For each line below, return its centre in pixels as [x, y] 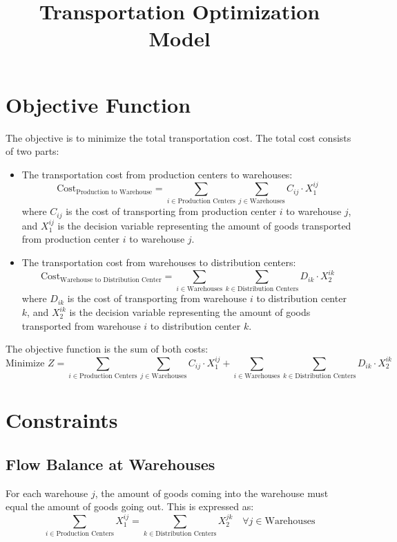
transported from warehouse [81, 325]
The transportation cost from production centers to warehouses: [157, 174]
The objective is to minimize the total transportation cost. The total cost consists [178, 137]
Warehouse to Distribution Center [111, 280]
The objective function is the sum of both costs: [107, 349]
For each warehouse [47, 493]
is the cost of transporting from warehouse [157, 298]
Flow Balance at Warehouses [110, 464]
